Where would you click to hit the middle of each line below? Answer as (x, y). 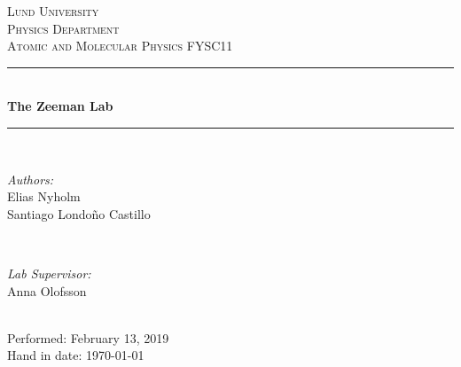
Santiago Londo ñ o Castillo (79, 213)
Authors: (31, 179)
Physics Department (63, 28)
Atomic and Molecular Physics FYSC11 (120, 46)
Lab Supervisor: (49, 273)
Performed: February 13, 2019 (88, 337)
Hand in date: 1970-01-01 (76, 355)
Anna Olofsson (47, 290)
